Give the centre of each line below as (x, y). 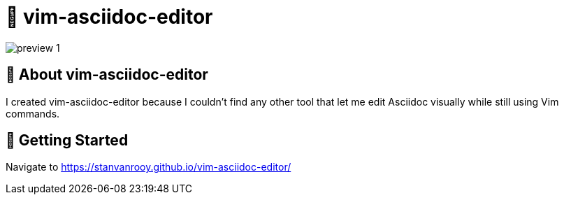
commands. (33, 113)
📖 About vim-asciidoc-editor (107, 75)
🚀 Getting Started (67, 141)
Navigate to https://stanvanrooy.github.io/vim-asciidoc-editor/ (149, 167)
